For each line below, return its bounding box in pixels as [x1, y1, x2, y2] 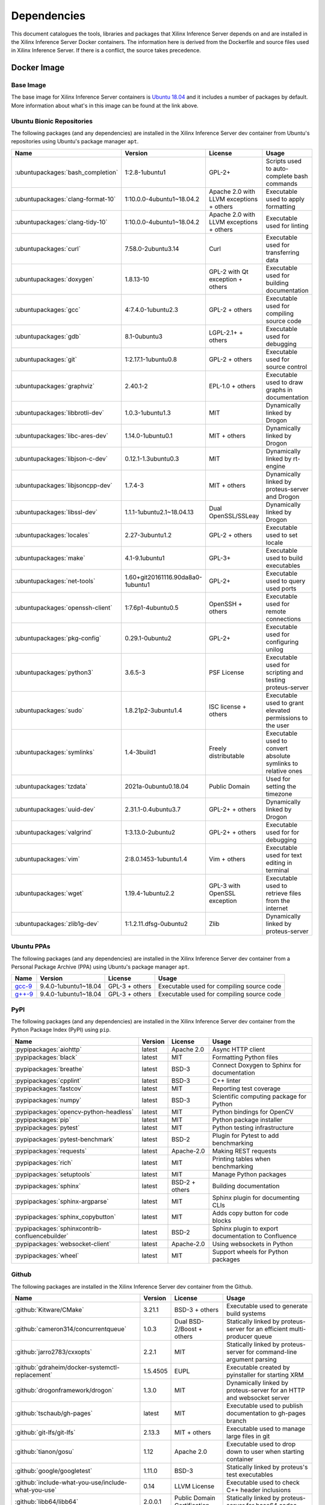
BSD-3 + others [174, 1306, 219, 1314]
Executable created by [226, 1364, 290, 1371]
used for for [265, 828, 300, 836]
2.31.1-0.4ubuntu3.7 [125, 805, 181, 813]
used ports [265, 584, 297, 592]
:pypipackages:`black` [14, 1053, 78, 1061]
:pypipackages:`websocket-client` [14, 1240, 111, 1248]
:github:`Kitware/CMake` [14, 1306, 84, 1314]
